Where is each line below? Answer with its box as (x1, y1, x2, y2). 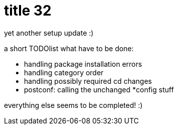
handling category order (24, 68, 103, 77)
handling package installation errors (24, 59, 142, 68)
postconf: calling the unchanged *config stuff (24, 85, 174, 94)
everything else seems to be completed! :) (4, 100, 143, 109)
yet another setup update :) (4, 28, 93, 37)
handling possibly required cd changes (24, 76, 152, 85)
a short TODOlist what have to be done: (4, 44, 134, 53)
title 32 (4, 2, 51, 19)
